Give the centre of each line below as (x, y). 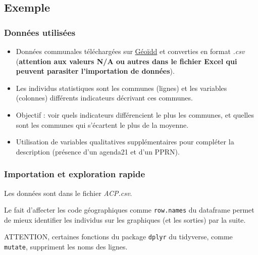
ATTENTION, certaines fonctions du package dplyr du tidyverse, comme (118, 237)
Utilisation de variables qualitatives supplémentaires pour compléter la (125, 142)
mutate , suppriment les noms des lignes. (66, 247)
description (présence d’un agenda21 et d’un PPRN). (98, 151)
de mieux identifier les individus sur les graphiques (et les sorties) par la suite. (125, 219)
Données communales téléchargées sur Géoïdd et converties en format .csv (130, 51)
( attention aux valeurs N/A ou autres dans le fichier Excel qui (126, 61)
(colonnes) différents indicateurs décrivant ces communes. (104, 98)
